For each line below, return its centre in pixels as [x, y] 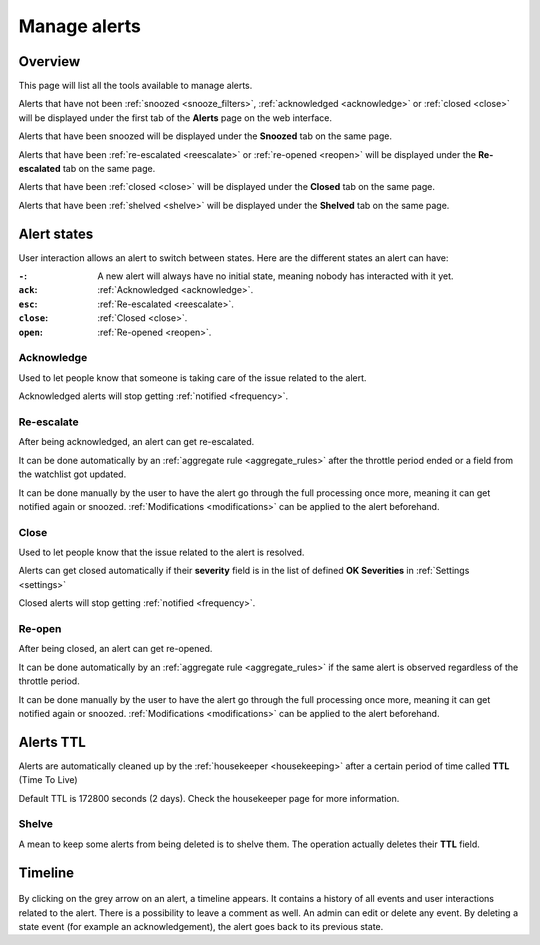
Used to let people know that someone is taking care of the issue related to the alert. [192, 377]
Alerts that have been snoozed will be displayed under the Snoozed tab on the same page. [205, 136]
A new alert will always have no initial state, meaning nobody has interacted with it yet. [275, 276]
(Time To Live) [48, 780]
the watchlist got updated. [72, 474]
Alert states [56, 233]
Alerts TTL [52, 741]
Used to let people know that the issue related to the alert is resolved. [161, 552]
